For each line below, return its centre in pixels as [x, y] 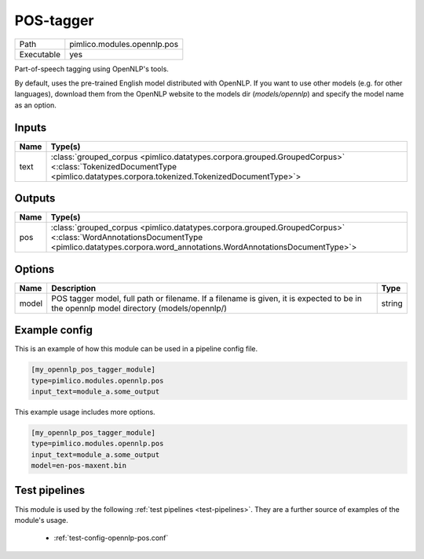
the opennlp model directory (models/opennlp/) [139, 308]
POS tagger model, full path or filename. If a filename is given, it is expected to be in [207, 298]
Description [74, 288]
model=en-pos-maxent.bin [79, 466]
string [392, 303]
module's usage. [41, 520]
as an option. [35, 105]
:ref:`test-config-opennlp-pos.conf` [111, 538]
